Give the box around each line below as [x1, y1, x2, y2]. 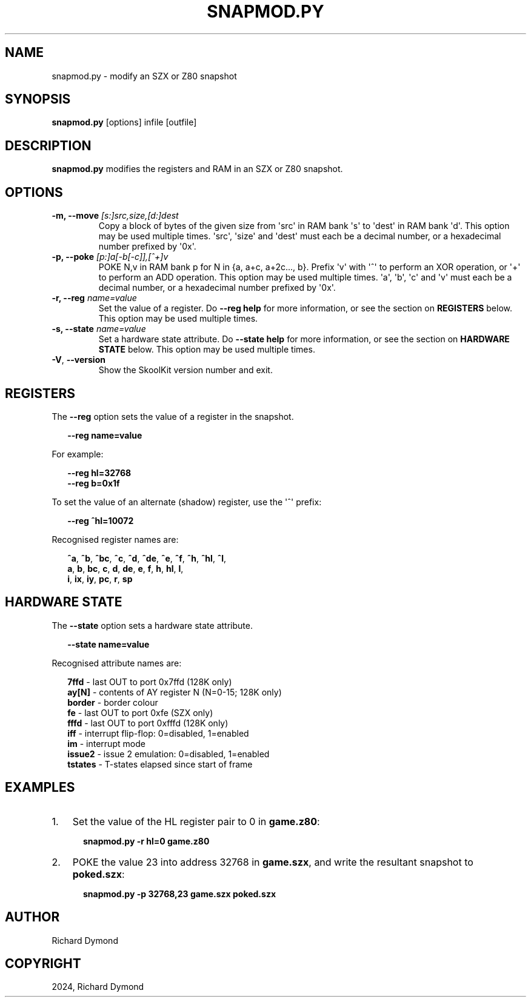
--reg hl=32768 [67, 467, 132, 478]
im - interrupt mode [67, 738, 145, 749]
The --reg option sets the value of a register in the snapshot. [52, 411, 294, 422]
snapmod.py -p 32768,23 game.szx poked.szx [83, 888, 276, 899]
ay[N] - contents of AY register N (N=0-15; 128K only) [67, 686, 282, 697]
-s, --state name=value [52, 323, 146, 334]
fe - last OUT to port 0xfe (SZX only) [67, 707, 213, 718]
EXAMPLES [5, 780, 75, 795]
